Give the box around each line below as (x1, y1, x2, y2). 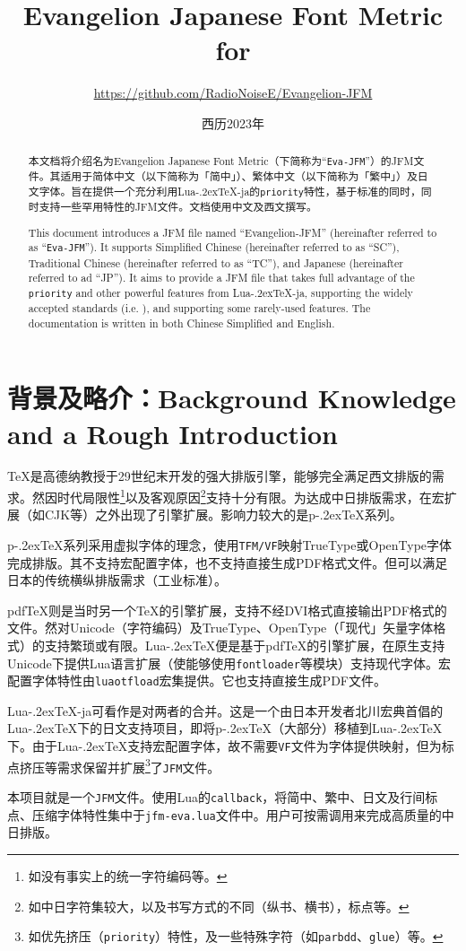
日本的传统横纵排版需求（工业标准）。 (7, 571, 227, 589)
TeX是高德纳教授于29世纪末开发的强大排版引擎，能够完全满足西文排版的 (7, 467, 432, 485)
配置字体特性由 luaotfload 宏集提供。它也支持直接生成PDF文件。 (7, 671, 386, 690)
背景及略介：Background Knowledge (7, 380, 456, 416)
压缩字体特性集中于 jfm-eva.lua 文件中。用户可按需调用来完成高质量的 (31, 805, 442, 824)
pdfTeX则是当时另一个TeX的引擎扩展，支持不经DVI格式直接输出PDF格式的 (7, 600, 447, 619)
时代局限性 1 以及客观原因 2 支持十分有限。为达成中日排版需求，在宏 (56, 485, 444, 506)
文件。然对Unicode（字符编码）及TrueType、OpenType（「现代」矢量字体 (7, 618, 434, 637)
